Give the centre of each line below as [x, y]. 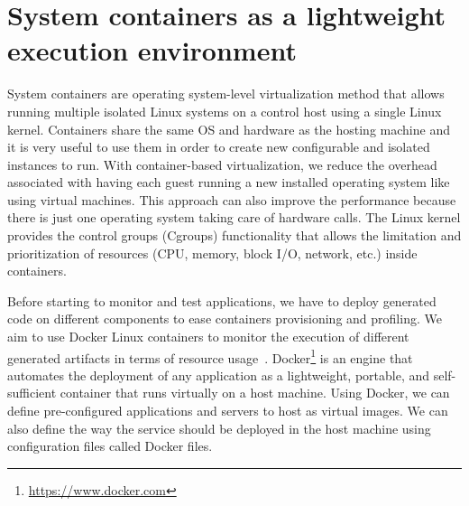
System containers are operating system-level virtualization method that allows [226, 94]
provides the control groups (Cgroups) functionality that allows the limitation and [234, 235]
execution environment [152, 50]
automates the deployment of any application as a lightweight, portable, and [219, 375]
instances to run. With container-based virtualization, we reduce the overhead [222, 164]
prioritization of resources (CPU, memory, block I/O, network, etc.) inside [212, 253]
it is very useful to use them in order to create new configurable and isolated [219, 147]
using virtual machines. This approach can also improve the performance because [232, 199]
